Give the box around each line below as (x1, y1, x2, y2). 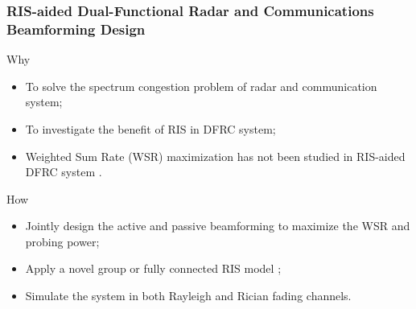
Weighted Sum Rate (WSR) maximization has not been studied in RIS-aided (25, 147, 406, 164)
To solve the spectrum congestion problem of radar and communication (25, 77, 377, 94)
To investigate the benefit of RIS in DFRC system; (25, 120, 276, 137)
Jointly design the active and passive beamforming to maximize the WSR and (25, 217, 410, 234)
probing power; (25, 233, 100, 249)
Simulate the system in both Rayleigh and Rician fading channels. (25, 287, 352, 304)
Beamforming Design (6, 19, 146, 39)
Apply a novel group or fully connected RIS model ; (25, 260, 282, 277)
